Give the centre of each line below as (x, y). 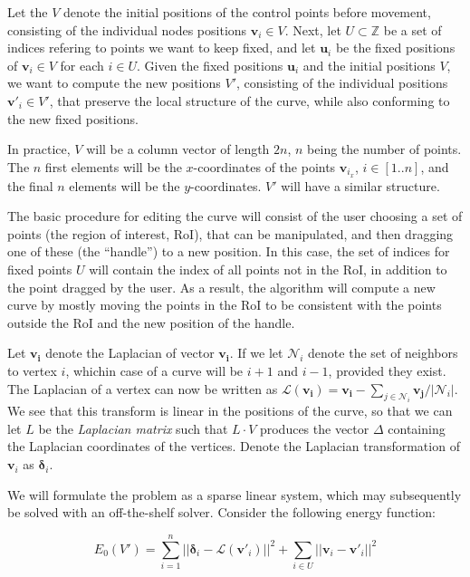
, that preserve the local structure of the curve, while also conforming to (249, 100)
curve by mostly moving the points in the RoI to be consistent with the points (225, 305)
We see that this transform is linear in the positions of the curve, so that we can (230, 411)
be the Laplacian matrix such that (133, 428)
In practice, (39, 149)
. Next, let (313, 29)
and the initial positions (369, 65)
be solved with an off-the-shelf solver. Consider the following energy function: (221, 512)
